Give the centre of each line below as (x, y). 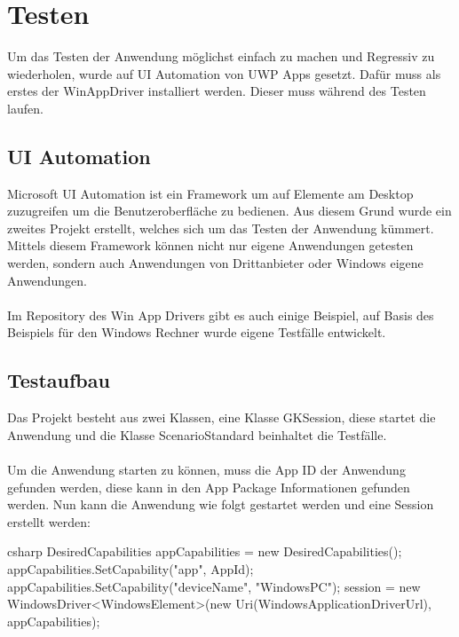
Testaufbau (59, 380)
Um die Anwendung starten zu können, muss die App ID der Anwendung (206, 470)
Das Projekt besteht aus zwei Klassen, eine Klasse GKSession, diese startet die (222, 417)
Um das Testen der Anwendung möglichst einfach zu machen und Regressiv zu (221, 56)
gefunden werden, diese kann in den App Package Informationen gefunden (209, 487)
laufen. (25, 108)
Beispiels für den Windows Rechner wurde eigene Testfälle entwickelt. (197, 332)
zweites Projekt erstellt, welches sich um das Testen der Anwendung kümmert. (221, 228)
